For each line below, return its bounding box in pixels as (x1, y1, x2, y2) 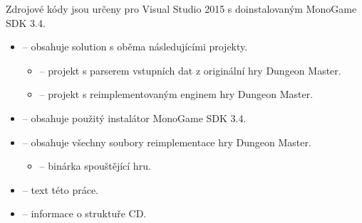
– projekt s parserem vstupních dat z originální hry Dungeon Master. (39, 62, 341, 77)
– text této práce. (22, 182, 98, 197)
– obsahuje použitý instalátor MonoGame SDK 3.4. (22, 110, 247, 125)
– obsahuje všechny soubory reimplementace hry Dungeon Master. (22, 134, 311, 149)
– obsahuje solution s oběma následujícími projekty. (22, 39, 248, 54)
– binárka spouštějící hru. (39, 158, 151, 173)
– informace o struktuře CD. (22, 206, 147, 221)
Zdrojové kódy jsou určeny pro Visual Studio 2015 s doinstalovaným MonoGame (6, 1, 357, 16)
